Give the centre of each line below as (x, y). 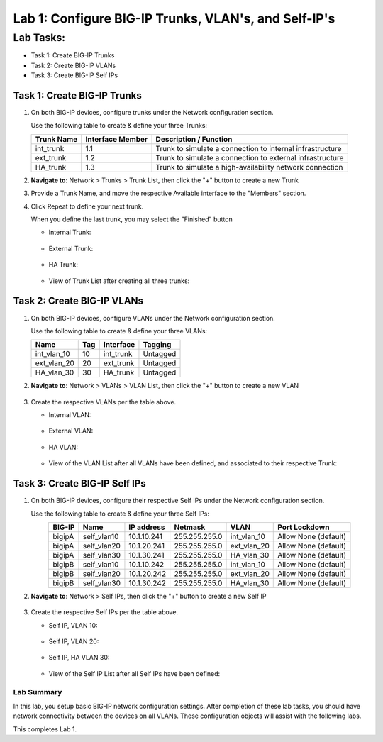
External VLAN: (71, 431)
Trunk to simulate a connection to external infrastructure (250, 157)
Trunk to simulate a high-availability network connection (249, 167)
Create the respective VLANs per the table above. (104, 402)
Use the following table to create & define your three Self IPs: (120, 514)
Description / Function (194, 139)
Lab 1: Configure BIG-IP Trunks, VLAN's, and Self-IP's (174, 18)
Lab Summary (38, 692)
